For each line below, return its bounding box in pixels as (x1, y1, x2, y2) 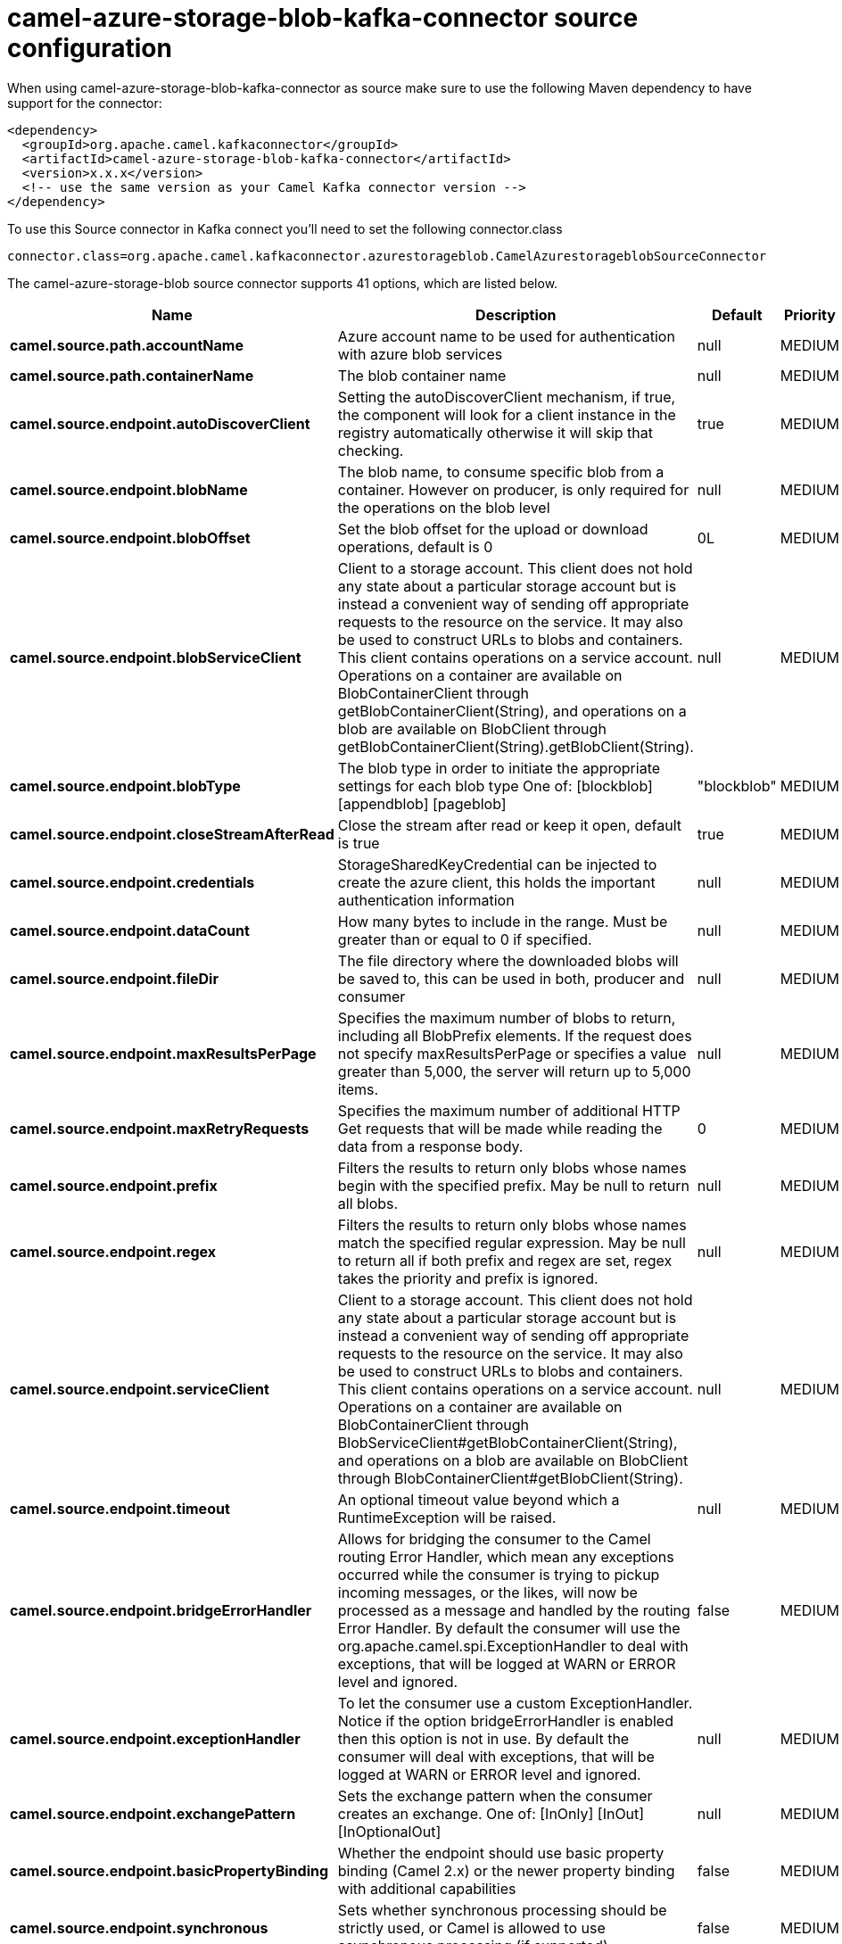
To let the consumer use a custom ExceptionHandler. (337, 1693, 693, 1712)
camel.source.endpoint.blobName (10, 480, 248, 499)
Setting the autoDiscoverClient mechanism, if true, (337, 387, 676, 406)
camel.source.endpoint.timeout (10, 1499, 230, 1518)
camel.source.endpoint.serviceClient (10, 1379, 269, 1398)
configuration (7, 33, 172, 63)
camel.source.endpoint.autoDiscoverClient (10, 414, 310, 433)
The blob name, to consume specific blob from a (337, 462, 665, 481)
